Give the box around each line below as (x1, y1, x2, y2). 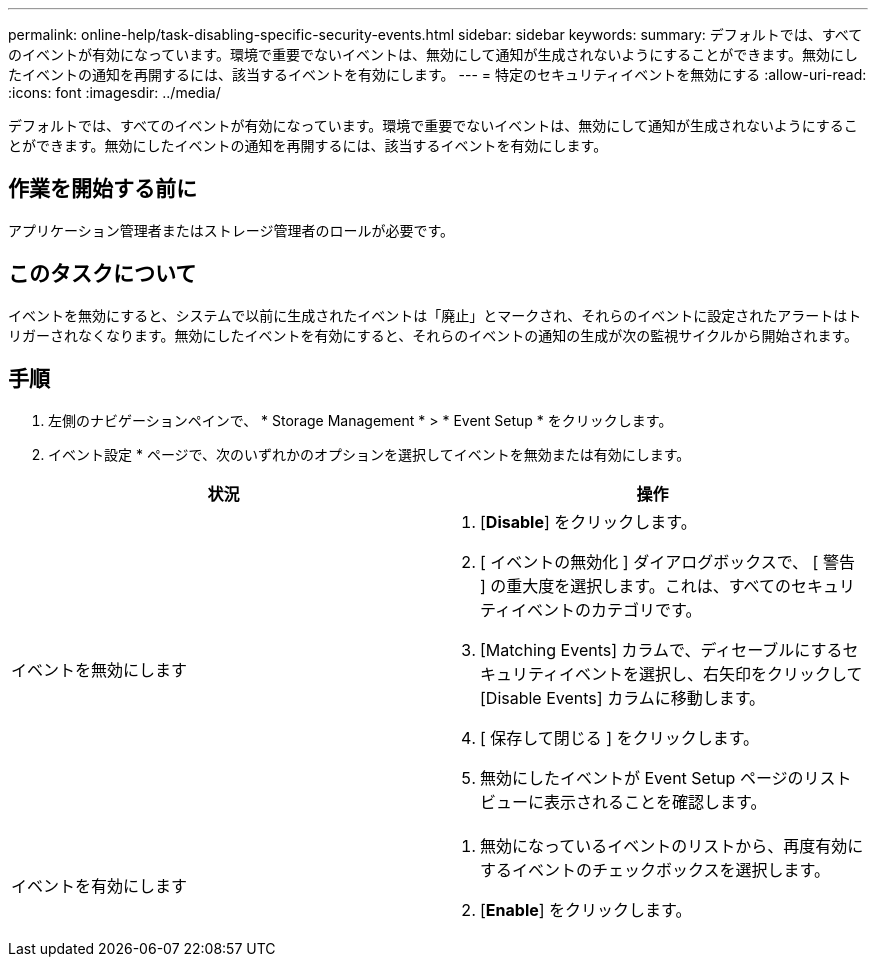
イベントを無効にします (11, 659, 188, 680)
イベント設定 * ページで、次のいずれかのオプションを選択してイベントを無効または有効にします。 (48, 445, 691, 463)
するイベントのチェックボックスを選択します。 (480, 859, 830, 880)
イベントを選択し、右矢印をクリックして (559, 663, 863, 684)
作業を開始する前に (8, 176, 197, 202)
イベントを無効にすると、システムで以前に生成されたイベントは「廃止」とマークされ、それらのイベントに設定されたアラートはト (8, 306, 862, 324)
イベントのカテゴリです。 (511, 599, 702, 620)
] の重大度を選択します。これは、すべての (480, 575, 791, 596)
